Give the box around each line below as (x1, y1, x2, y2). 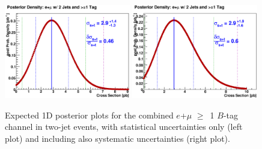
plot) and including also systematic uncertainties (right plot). (5, 132, 230, 144)
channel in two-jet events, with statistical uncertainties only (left (5, 120, 243, 133)
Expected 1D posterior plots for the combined (5, 108, 174, 121)
